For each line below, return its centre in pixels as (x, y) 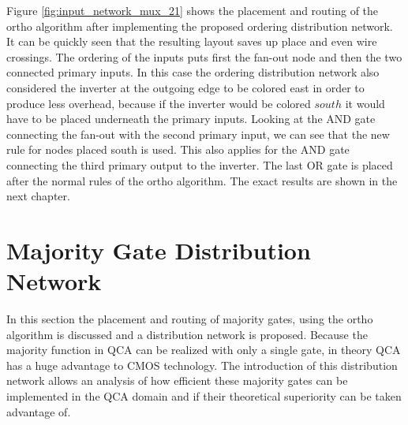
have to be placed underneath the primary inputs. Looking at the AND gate (191, 119)
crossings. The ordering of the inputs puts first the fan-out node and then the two (204, 56)
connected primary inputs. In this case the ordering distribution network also (193, 72)
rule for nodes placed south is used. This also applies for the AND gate (178, 149)
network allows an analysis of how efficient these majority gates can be (177, 380)
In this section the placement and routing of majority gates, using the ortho (190, 319)
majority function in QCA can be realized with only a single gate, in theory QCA (204, 350)
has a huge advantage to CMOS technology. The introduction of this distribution (202, 365)
